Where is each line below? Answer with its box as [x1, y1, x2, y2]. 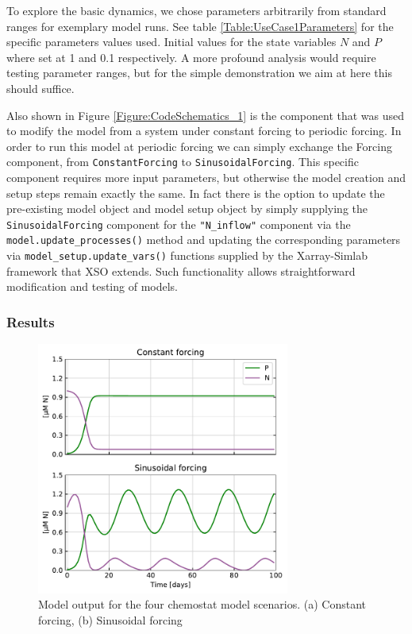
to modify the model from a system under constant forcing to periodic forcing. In [6, 122, 402, 139]
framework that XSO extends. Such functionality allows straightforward [6, 262, 356, 279]
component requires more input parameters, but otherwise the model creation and [6, 169, 406, 185]
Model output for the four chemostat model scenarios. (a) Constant [38, 596, 367, 613]
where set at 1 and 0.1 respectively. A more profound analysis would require [6, 48, 376, 65]
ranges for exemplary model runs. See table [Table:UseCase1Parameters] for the [6, 17, 394, 34]
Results [6, 311, 55, 331]
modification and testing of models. [6, 278, 179, 295]
